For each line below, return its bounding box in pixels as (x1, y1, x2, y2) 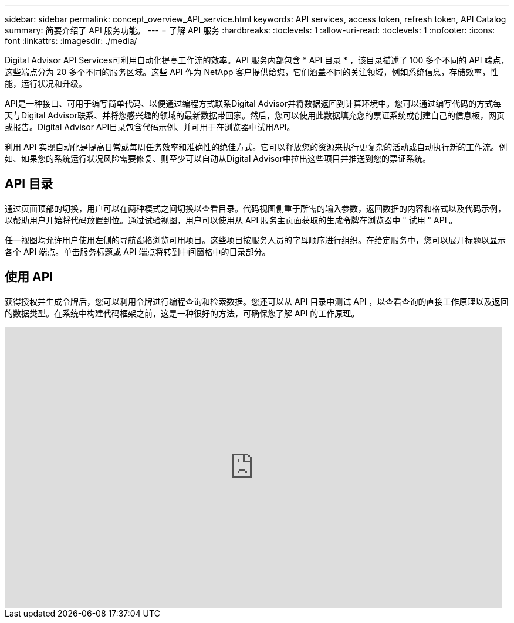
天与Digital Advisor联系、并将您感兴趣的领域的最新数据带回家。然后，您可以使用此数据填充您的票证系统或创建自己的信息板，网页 (5, 110, 505, 120)
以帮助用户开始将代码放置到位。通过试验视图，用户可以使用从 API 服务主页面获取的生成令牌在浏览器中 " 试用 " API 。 (5, 215, 458, 225)
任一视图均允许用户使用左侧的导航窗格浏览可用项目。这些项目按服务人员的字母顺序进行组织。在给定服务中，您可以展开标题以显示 (5, 234, 506, 245)
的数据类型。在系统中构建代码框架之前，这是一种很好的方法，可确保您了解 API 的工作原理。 (5, 308, 360, 318)
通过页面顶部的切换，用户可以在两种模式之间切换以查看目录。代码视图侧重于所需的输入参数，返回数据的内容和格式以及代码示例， (5, 203, 506, 213)
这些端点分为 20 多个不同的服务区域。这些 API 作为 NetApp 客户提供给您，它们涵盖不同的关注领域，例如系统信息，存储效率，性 (5, 67, 499, 77)
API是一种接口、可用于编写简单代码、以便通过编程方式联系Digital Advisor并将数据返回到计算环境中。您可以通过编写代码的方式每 (5, 98, 502, 108)
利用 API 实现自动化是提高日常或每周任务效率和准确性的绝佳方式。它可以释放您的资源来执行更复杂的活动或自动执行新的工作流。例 (5, 142, 508, 152)
